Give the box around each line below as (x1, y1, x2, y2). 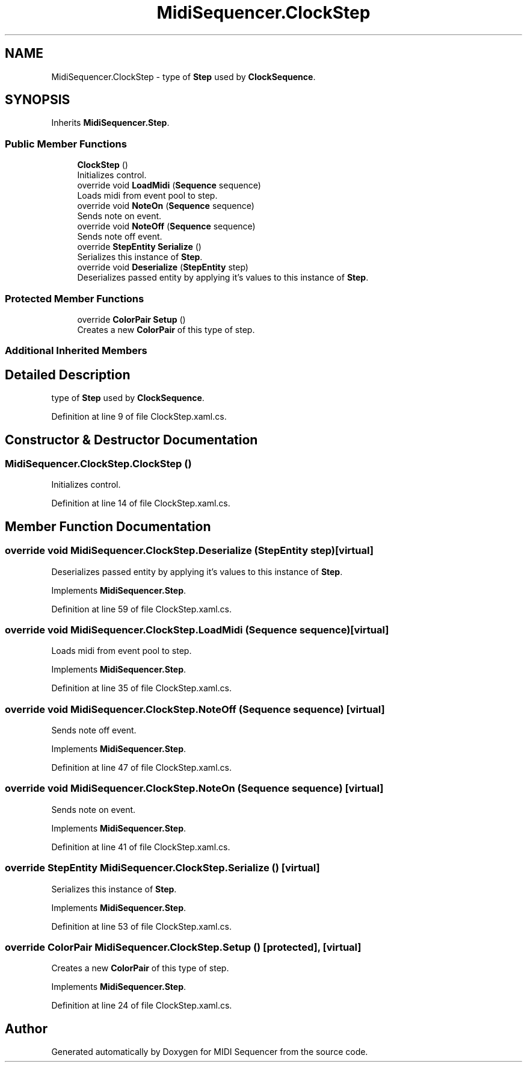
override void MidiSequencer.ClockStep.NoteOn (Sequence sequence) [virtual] (5, 782, 384, 795)
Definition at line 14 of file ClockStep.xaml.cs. (51, 498, 230, 509)
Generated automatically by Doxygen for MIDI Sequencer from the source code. (51, 1047, 368, 1057)
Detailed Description (5, 367, 131, 382)
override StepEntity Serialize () (77, 241, 202, 252)
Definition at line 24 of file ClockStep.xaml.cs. (51, 1000, 232, 1011)
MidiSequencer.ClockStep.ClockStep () (5, 458, 192, 470)
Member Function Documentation (5, 518, 211, 534)
